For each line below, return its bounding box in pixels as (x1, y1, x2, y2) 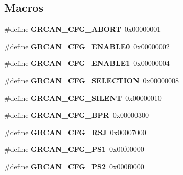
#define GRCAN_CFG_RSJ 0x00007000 (4, 126, 146, 137)
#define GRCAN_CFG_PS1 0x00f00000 (4, 144, 144, 155)
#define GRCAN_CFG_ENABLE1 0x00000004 (4, 58, 170, 69)
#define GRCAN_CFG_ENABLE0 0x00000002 (4, 40, 170, 51)
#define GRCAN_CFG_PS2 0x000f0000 (4, 161, 144, 171)
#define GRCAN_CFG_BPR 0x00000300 (4, 110, 149, 120)
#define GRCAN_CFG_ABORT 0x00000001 (4, 24, 161, 34)
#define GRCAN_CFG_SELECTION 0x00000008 (4, 75, 179, 85)
